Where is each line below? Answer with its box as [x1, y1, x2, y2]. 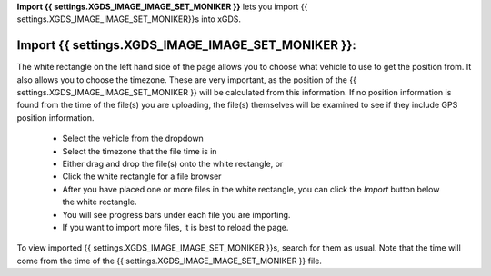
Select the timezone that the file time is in [62, 145, 217, 156]
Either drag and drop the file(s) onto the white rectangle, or [62, 159, 284, 170]
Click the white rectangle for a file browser [62, 171, 222, 182]
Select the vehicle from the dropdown [62, 133, 204, 144]
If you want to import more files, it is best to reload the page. [62, 222, 289, 232]
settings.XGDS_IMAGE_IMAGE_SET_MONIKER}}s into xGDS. [16, 14, 241, 25]
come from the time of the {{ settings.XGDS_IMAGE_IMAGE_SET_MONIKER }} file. [16, 255, 323, 266]
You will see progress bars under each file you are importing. [62, 209, 291, 220]
